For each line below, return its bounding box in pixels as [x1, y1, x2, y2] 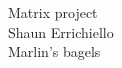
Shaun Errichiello [8, 21, 114, 42]
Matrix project [8, 2, 98, 22]
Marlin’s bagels [8, 41, 101, 62]
